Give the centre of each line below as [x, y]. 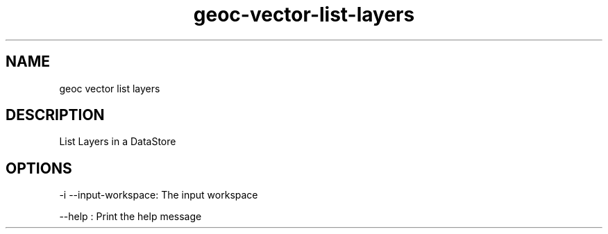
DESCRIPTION [55, 115]
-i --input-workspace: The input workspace [159, 195]
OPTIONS [39, 168]
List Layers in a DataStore [118, 142]
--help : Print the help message [130, 217]
